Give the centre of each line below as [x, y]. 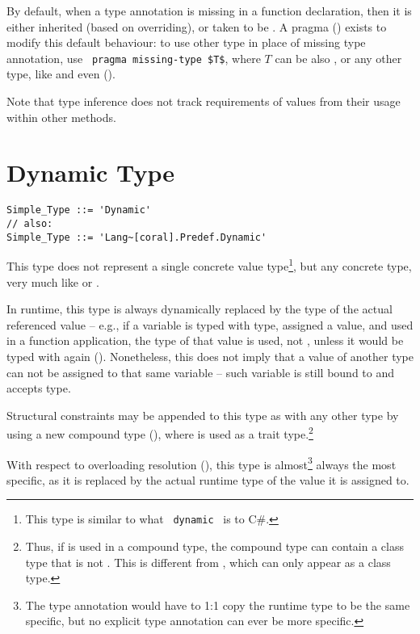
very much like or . [53, 281]
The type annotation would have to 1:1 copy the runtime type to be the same [218, 605]
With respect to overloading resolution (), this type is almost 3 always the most [202, 463]
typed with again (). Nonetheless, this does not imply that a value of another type [210, 356]
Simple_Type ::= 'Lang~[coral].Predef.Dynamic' [137, 237]
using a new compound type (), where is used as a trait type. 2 [160, 432]
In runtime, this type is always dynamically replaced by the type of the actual [199, 309]
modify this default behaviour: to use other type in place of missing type [186, 42]
